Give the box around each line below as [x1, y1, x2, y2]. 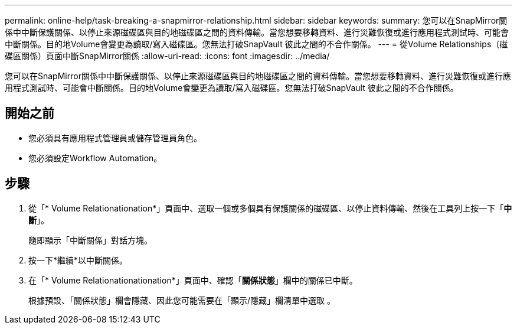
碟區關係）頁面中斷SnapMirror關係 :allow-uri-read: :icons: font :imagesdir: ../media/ [5, 51, 330, 61]
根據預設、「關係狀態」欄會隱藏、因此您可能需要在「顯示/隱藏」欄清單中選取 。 [28, 295, 335, 305]
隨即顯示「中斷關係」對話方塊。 [28, 234, 152, 245]
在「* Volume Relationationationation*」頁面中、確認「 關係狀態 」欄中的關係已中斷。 [28, 275, 358, 285]
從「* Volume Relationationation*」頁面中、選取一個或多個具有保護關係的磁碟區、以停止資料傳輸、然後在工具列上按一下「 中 [28, 203, 512, 213]
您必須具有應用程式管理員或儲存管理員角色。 [28, 132, 202, 143]
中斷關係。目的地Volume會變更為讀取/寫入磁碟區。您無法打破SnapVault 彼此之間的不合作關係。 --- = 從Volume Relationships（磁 [5, 39, 508, 49]
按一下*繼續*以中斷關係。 [28, 255, 128, 265]
